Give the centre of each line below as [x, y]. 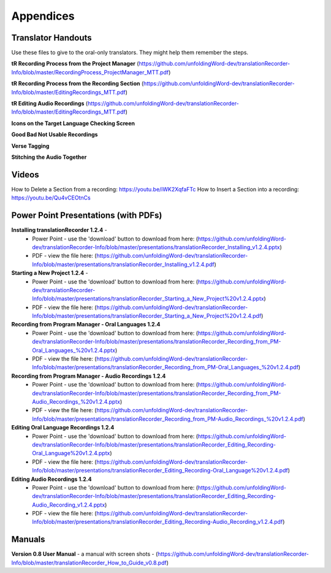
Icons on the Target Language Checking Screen [73, 123]
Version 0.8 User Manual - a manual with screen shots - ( [85, 554]
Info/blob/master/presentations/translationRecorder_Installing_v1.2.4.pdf [123, 264]
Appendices [43, 16]
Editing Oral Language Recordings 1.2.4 [63, 428]
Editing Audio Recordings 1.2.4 [51, 479]
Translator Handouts [51, 38]
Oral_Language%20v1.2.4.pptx [71, 453]
